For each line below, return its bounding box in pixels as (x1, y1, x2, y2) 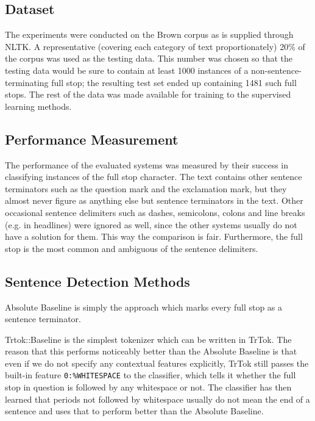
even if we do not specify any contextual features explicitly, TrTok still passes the (5, 356, 309, 369)
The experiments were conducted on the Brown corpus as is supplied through (5, 28, 294, 41)
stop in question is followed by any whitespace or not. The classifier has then (5, 381, 292, 394)
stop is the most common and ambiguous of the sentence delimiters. (5, 242, 258, 254)
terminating (5, 76, 49, 88)
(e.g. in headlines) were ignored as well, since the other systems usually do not (5, 218, 297, 231)
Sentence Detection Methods (5, 272, 190, 290)
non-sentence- (251, 63, 302, 76)
